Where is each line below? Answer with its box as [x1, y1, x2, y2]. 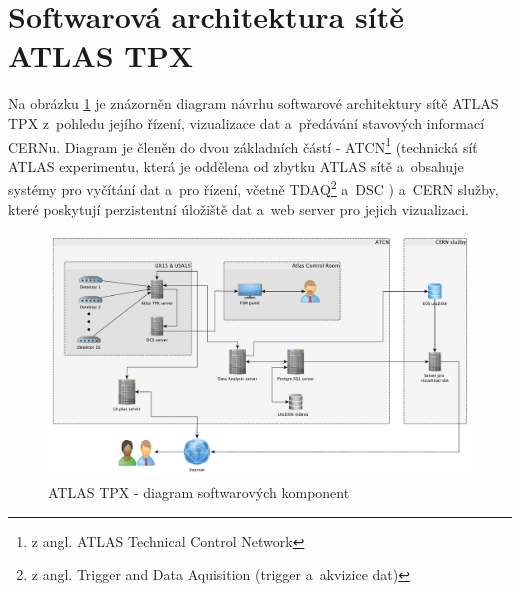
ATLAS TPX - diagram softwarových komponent [48, 481, 350, 502]
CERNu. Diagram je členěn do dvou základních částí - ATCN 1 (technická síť [8, 133, 478, 157]
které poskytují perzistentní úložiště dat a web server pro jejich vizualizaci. [8, 198, 469, 219]
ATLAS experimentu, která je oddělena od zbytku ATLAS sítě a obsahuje [8, 155, 464, 176]
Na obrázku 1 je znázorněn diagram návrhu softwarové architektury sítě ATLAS [8, 93, 499, 114]
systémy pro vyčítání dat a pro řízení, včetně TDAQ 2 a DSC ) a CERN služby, [8, 176, 499, 199]
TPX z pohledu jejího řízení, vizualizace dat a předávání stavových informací [8, 112, 485, 133]
